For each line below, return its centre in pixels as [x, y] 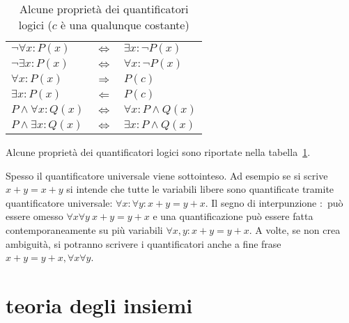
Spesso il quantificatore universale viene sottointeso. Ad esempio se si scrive [167, 175]
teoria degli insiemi [99, 305]
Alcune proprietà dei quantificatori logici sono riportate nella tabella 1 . [158, 152]
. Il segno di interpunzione [261, 202]
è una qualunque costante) [125, 25]
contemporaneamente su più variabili [84, 229]
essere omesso [34, 216]
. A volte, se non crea [295, 229]
